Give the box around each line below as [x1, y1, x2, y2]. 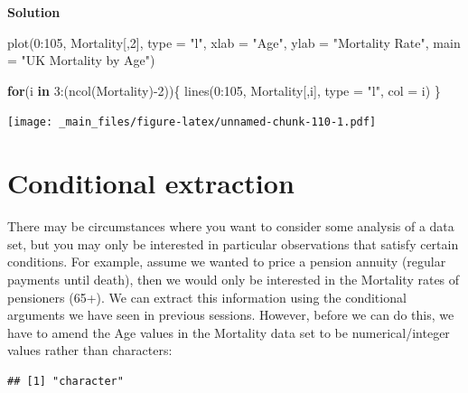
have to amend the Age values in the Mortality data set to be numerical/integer [7, 323, 450, 342]
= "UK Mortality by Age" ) [7, 51, 155, 70]
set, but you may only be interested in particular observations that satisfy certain [7, 234, 459, 253]
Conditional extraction [7, 164, 295, 201]
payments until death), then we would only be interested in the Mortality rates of [7, 269, 460, 288]
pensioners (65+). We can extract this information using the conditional [7, 287, 407, 306]
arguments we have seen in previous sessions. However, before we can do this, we [7, 305, 454, 324]
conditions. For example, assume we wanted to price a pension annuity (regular [7, 252, 446, 271]
